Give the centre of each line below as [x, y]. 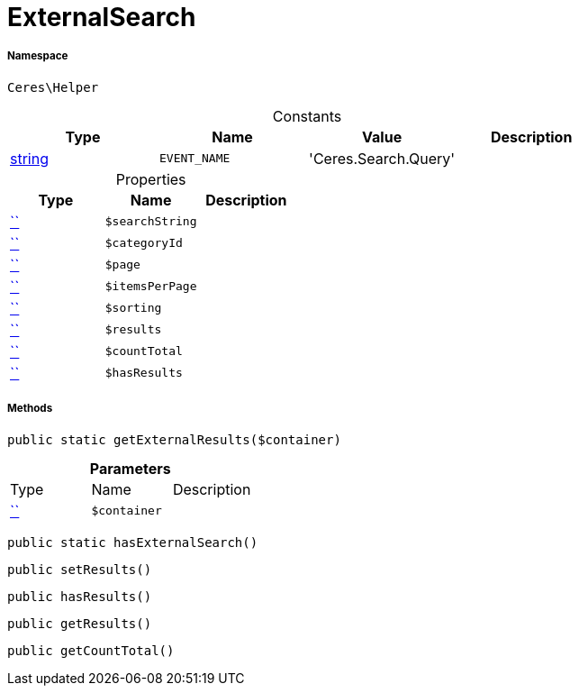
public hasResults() [80, 596]
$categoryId [144, 243]
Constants [307, 116]
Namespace [38, 56]
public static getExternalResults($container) [174, 439]
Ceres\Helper [53, 87]
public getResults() [80, 623]
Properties [151, 179]
